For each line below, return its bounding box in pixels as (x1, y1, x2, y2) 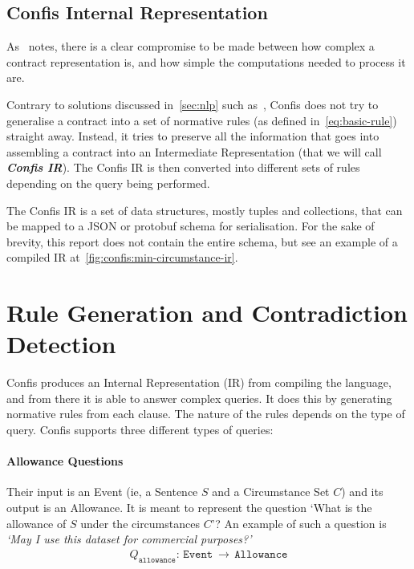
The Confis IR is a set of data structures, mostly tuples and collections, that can (6, 201, 403, 218)
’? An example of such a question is (211, 514, 387, 531)
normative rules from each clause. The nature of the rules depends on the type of (6, 405, 405, 422)
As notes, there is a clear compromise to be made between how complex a (6, 38, 375, 55)
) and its (341, 483, 384, 500)
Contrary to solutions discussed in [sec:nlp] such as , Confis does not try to (6, 96, 379, 112)
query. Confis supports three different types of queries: (6, 421, 274, 438)
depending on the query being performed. (6, 174, 210, 191)
